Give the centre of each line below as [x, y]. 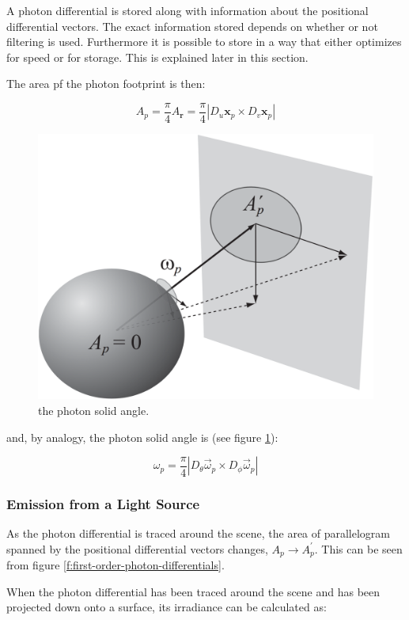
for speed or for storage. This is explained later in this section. [157, 57]
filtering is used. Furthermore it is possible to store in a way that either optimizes [204, 42]
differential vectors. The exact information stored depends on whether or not [192, 26]
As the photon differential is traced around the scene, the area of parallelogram [199, 533]
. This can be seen [358, 548]
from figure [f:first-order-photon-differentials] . [116, 565]
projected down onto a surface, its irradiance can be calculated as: [167, 607]
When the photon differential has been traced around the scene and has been [193, 591]
